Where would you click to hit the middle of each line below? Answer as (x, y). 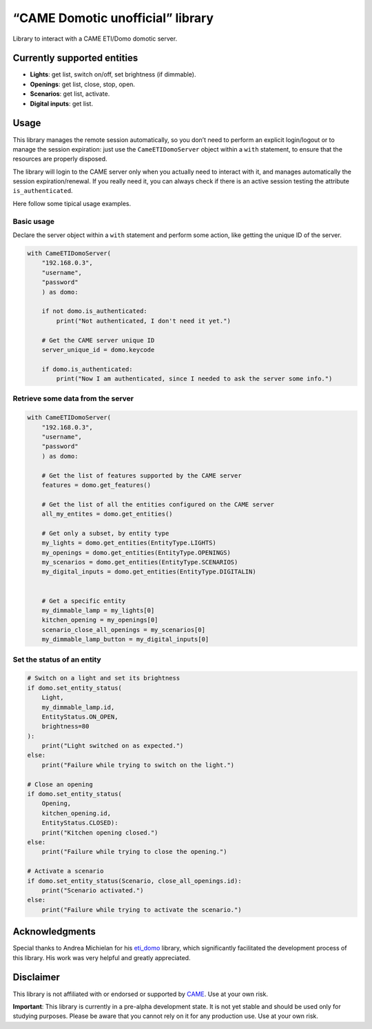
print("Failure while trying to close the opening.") (134, 852)
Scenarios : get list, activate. (70, 94)
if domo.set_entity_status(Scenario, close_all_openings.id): (134, 881)
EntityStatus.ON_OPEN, (80, 716)
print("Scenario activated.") (93, 890)
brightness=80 (65, 726)
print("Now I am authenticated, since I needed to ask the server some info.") (194, 379)
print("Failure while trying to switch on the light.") (138, 765)
